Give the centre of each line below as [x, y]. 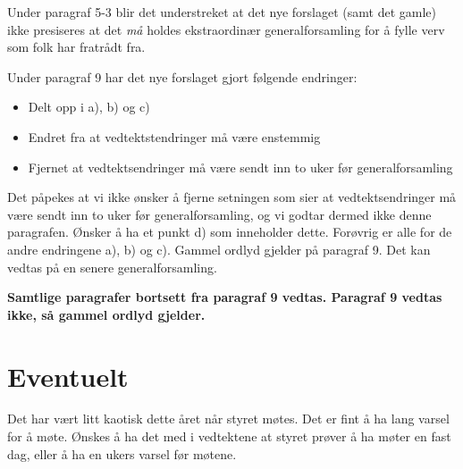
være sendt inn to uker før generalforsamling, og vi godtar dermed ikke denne [219, 214]
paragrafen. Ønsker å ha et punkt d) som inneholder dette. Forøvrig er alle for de [230, 232]
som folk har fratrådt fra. [76, 47]
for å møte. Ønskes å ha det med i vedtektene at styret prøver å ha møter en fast [229, 436]
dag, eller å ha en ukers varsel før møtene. [122, 453]
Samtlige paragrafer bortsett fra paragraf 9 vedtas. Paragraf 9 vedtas [225, 297]
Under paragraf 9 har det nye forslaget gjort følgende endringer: [182, 76]
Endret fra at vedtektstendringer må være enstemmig [174, 136]
